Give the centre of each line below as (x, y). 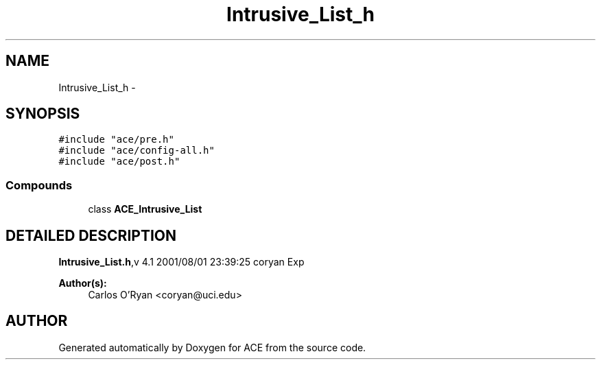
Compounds (39, 185)
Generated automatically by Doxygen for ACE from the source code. (212, 347)
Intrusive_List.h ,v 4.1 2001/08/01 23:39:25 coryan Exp (181, 262)
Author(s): (83, 283)
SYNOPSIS (43, 114)
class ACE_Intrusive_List (145, 209)
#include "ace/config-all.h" (137, 151)
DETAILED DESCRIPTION (91, 235)
